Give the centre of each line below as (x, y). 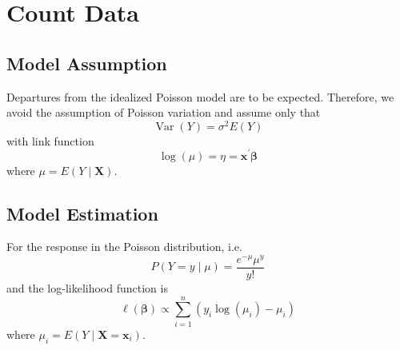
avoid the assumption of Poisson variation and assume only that (164, 112)
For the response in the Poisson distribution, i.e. (124, 247)
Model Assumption (87, 63)
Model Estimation (82, 213)
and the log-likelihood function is (87, 288)
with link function (50, 140)
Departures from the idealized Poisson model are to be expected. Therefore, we (200, 96)
